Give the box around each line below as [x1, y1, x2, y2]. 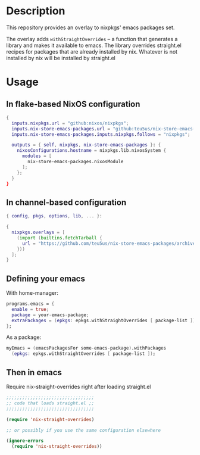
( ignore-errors [6, 438, 44, 444]
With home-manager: [6, 289, 58, 297]
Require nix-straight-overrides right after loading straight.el [6, 383, 151, 390]
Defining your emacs [6, 273, 85, 283]
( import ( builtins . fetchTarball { [17, 235, 102, 241]
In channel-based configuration [6, 197, 127, 207]
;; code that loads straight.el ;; [6, 400, 95, 406]
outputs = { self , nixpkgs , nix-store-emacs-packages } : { [11, 142, 161, 148]
